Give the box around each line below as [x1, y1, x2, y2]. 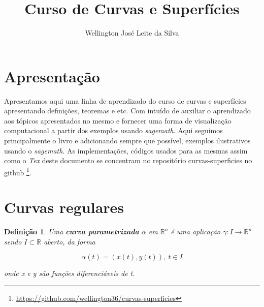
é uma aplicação [171, 226, 221, 237]
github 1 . [4, 165, 31, 177]
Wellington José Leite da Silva [85, 27, 179, 38]
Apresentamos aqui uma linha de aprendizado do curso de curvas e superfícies [4, 95, 246, 106]
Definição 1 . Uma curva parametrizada [4, 226, 139, 237]
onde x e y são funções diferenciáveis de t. [4, 268, 135, 279]
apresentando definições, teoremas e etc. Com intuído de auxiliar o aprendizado [4, 105, 251, 116]
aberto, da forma [44, 236, 95, 247]
